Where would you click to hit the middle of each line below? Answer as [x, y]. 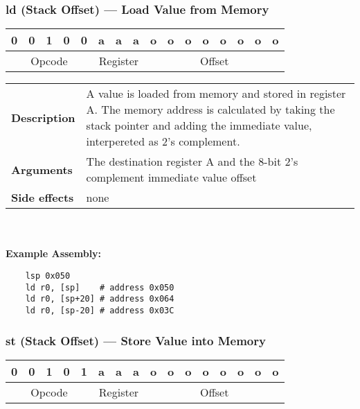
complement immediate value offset [171, 177]
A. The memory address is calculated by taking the [210, 110]
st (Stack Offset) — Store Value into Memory [136, 340]
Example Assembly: [54, 253]
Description [43, 117]
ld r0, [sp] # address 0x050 [100, 287]
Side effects [43, 198]
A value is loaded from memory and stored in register [216, 94]
